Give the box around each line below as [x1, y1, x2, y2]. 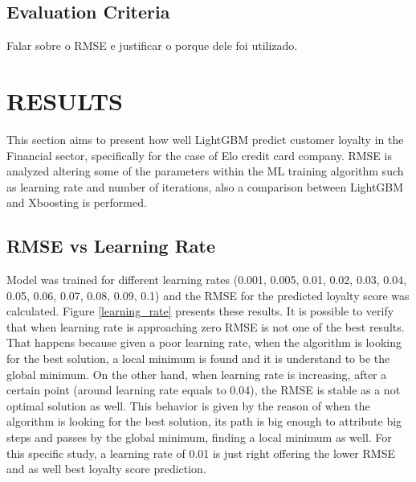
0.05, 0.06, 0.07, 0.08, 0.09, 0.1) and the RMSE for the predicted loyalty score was [6, 286, 410, 303]
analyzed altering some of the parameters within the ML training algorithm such [6, 163, 404, 179]
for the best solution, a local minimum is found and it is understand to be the [6, 350, 390, 367]
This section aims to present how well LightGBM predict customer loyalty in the [6, 130, 404, 147]
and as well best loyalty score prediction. [6, 460, 206, 477]
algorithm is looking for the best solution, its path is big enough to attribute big [6, 413, 402, 430]
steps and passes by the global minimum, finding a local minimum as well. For [6, 429, 392, 446]
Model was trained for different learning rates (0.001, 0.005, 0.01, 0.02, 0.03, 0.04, [6, 271, 407, 288]
